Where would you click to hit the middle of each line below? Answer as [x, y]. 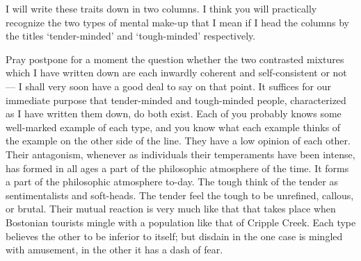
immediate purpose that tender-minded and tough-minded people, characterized [176, 100]
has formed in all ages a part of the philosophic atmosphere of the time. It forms [177, 168]
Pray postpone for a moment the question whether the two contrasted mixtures [175, 59]
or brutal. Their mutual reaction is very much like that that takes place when [171, 209]
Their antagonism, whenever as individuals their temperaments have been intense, [180, 154]
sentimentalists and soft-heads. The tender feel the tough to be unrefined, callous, [180, 195]
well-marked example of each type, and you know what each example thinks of [173, 127]
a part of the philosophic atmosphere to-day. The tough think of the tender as [172, 182]
